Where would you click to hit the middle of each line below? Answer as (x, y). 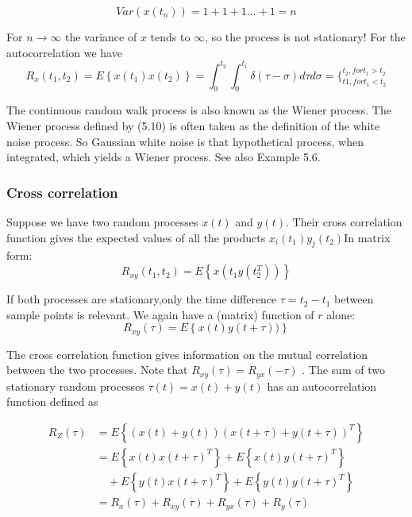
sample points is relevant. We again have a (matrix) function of (160, 314)
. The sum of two (343, 370)
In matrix (367, 237)
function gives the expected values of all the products (136, 237)
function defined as (52, 401)
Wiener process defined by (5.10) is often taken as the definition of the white (193, 126)
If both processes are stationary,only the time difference (142, 299)
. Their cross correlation (344, 222)
